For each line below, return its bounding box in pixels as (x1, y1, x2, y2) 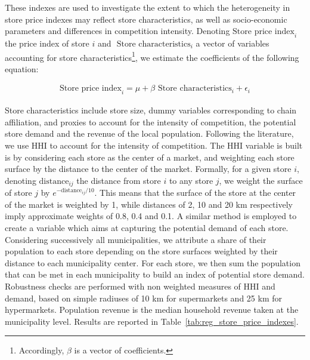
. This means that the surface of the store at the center (94, 186, 296, 199)
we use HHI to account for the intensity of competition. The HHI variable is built (5, 139, 303, 152)
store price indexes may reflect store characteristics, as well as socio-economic (5, 13, 287, 25)
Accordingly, (18, 344, 64, 356)
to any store (169, 174, 213, 186)
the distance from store (76, 174, 161, 186)
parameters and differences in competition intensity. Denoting (5, 24, 230, 37)
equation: (5, 62, 39, 75)
